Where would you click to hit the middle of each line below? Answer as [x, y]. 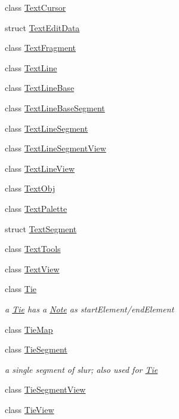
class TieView [30, 409]
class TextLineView [40, 168]
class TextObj [30, 188]
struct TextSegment [41, 228]
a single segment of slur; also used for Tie [81, 369]
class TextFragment [40, 48]
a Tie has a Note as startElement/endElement [89, 309]
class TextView [32, 268]
